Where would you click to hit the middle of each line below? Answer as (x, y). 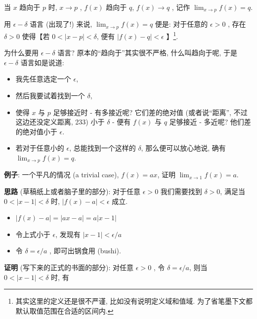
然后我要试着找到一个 (50, 95)
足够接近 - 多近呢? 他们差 (210, 122)
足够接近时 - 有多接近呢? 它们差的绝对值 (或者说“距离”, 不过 (150, 112)
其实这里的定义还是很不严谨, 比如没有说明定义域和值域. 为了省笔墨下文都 (134, 301)
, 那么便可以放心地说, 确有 (183, 148)
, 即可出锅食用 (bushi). (85, 251)
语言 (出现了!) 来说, (61, 24)
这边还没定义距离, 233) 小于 (60, 122)
